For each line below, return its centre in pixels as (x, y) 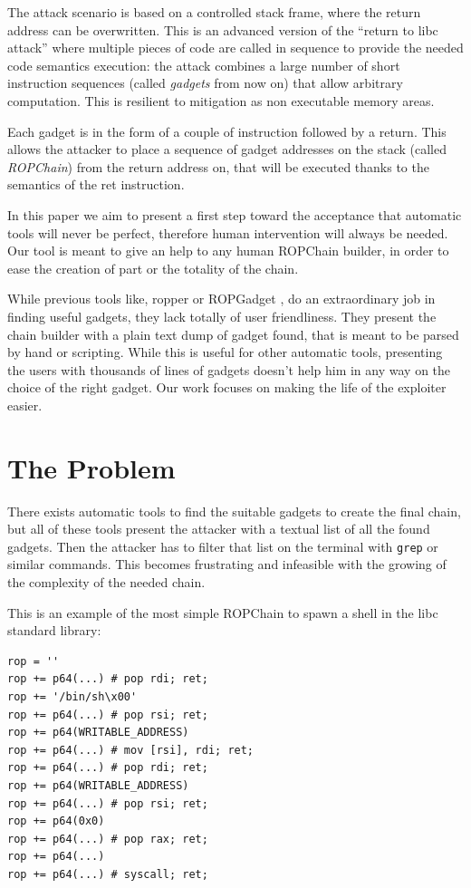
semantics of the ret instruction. (96, 184)
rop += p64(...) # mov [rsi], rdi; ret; (131, 750)
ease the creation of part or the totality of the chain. (153, 268)
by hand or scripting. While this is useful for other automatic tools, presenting (225, 352)
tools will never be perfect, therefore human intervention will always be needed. (228, 232)
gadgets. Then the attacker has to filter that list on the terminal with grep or (223, 546)
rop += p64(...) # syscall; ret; (108, 874)
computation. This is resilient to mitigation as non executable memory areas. (221, 100)
